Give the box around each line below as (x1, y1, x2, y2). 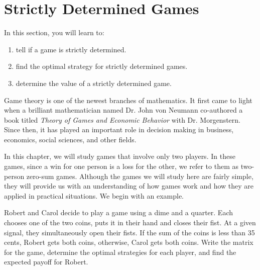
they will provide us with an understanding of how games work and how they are (4, 181, 254, 191)
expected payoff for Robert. (4, 256, 88, 267)
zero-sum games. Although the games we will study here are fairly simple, (26, 170, 253, 181)
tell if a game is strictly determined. (16, 44, 126, 54)
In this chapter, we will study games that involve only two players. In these (4, 151, 235, 161)
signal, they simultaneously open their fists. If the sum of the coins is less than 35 (4, 227, 255, 237)
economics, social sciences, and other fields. (4, 134, 137, 144)
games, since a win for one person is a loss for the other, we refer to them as (4, 161, 238, 171)
